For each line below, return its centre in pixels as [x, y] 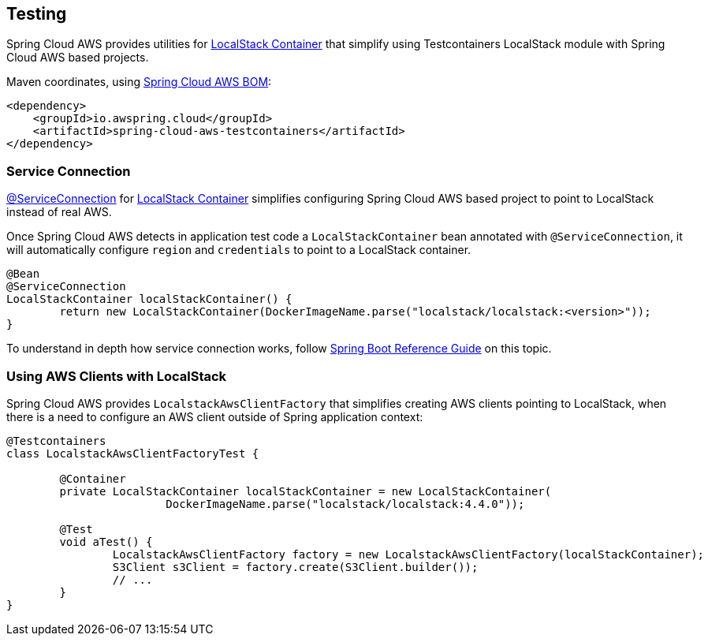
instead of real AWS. [59, 212]
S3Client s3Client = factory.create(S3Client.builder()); [295, 567]
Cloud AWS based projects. [78, 58]
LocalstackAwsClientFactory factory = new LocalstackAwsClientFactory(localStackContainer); [408, 554]
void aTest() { [106, 541]
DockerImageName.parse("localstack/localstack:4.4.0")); [345, 504]
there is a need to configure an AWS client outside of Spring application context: [215, 416]
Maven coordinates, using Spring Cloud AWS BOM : [139, 82]
